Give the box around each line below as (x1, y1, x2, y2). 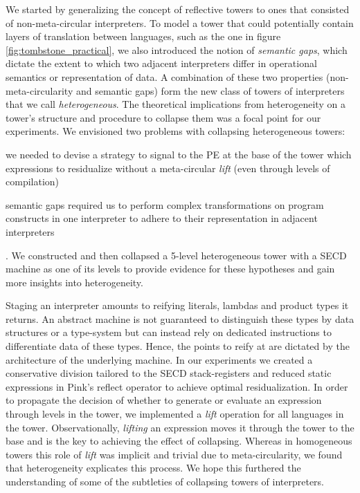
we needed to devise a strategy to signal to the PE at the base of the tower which (6, 147, 352, 161)
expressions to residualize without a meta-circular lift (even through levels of (6, 160, 330, 175)
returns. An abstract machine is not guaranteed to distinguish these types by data (6, 311, 354, 326)
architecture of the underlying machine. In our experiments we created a (6, 352, 313, 366)
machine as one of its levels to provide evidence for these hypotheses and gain (6, 261, 335, 276)
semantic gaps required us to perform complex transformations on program (6, 197, 324, 212)
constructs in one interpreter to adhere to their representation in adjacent (6, 211, 318, 225)
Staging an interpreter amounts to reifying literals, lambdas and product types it (6, 298, 349, 313)
